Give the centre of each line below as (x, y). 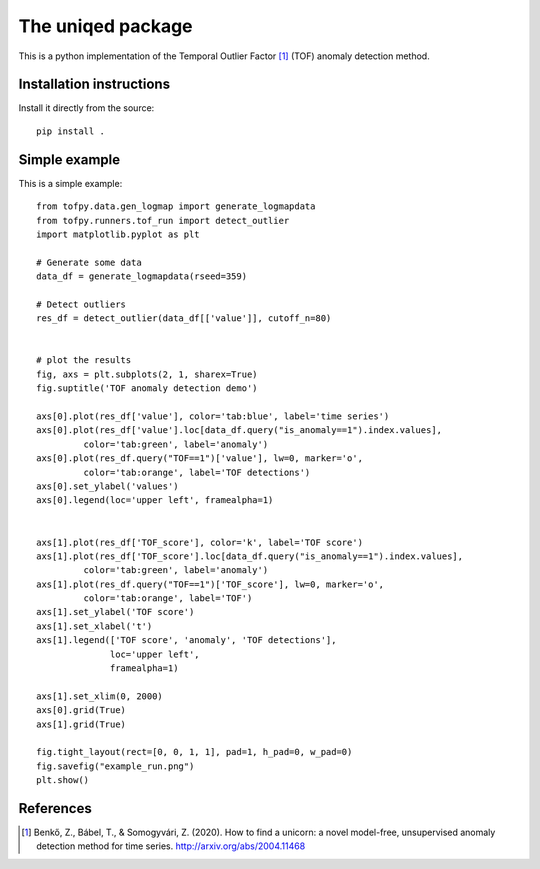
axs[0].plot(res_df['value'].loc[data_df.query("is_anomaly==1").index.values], (239, 430)
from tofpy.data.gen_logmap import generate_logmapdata (176, 206)
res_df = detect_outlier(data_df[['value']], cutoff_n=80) (184, 318)
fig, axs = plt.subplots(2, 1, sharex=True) (147, 374)
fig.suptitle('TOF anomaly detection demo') (147, 388)
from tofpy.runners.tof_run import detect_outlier (163, 220)
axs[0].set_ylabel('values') (107, 486)
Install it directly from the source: (86, 108)
